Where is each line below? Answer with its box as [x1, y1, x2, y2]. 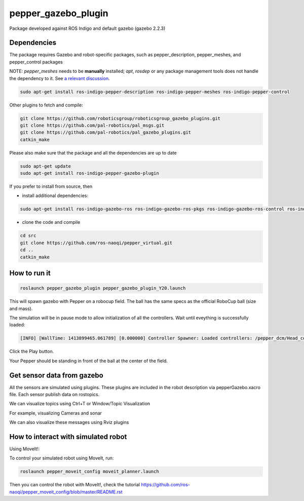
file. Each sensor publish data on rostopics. [9, 392, 100, 398]
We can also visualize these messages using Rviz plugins [9, 419, 129, 426]
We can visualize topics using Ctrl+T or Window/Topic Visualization [9, 401, 150, 407]
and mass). [9, 305, 33, 312]
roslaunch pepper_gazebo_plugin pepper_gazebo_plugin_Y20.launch [20, 285, 186, 291]
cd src [20, 233, 36, 239]
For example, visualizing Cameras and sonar [9, 410, 102, 416]
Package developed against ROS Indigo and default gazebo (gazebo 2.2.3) [9, 25, 166, 31]
